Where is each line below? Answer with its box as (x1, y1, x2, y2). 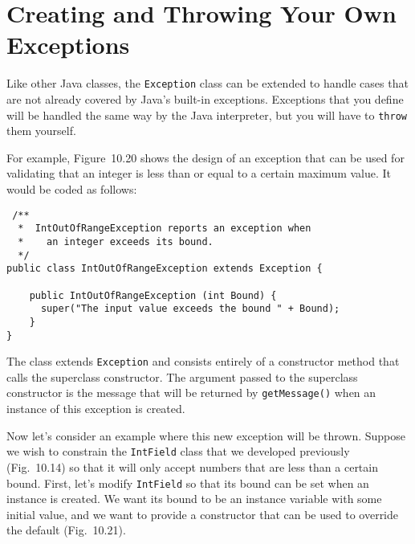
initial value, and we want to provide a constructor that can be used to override (6, 505, 399, 522)
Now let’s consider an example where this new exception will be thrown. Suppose (6, 427, 406, 444)
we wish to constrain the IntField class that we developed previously (6, 443, 350, 460)
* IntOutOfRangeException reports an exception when (18, 223, 311, 235)
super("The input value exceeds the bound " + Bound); (40, 303, 340, 315)
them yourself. (6, 122, 76, 139)
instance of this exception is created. (6, 400, 185, 417)
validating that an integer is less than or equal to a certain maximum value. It (6, 165, 392, 182)
